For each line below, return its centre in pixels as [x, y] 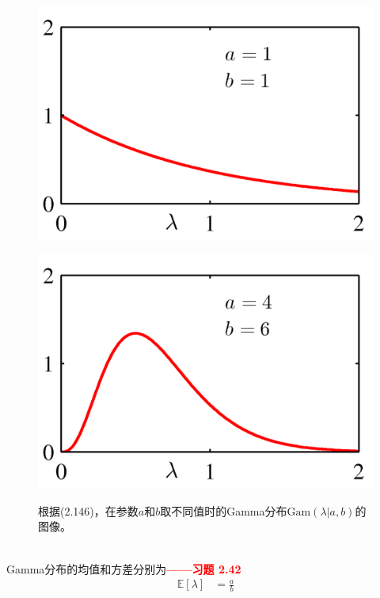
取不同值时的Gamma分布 [224, 510]
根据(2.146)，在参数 [88, 510]
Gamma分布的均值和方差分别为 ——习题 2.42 [124, 568]
